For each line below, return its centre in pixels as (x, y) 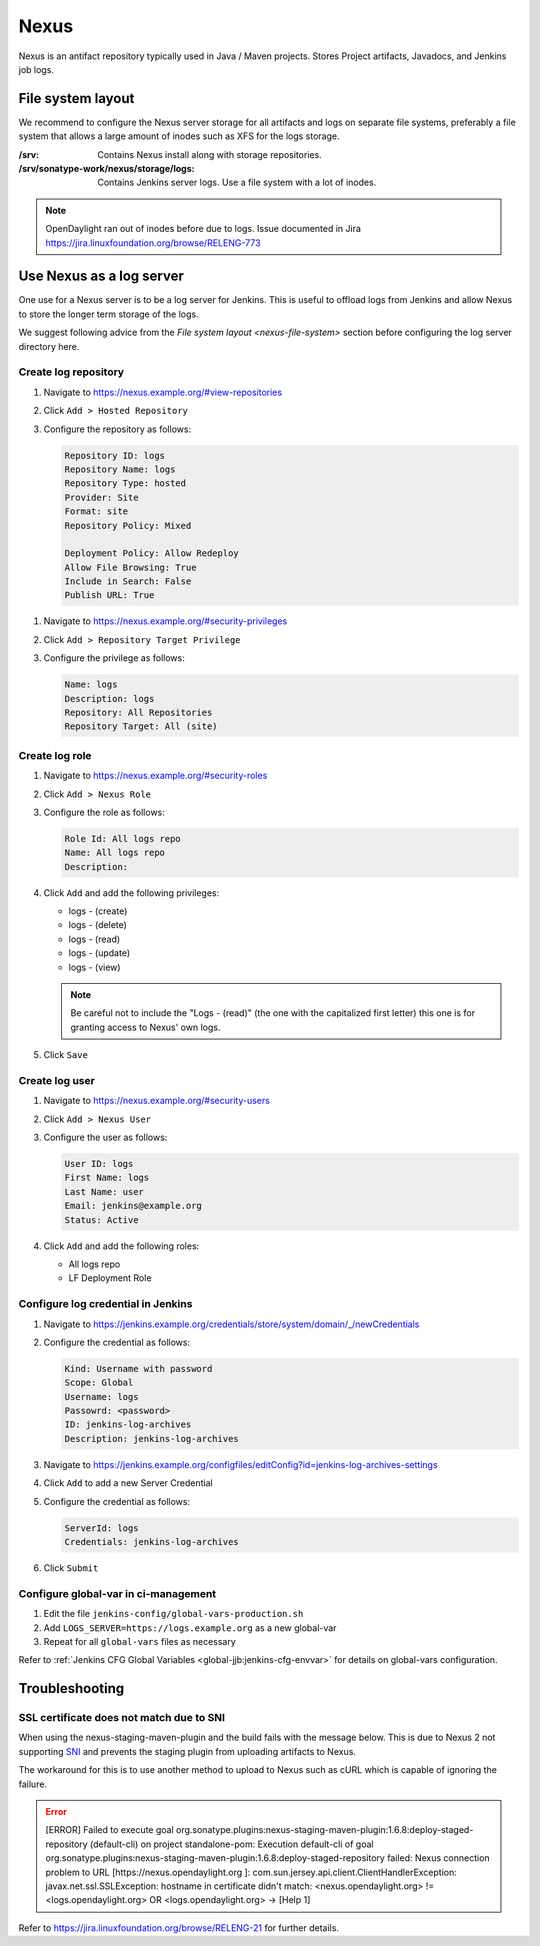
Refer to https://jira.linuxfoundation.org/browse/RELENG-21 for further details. (179, 1927)
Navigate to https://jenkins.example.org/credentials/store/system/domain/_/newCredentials (231, 1324)
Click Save (66, 1055)
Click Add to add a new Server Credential (128, 1483)
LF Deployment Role (110, 1278)
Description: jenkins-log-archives (151, 1438)
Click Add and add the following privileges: (131, 892)
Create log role (55, 755)
